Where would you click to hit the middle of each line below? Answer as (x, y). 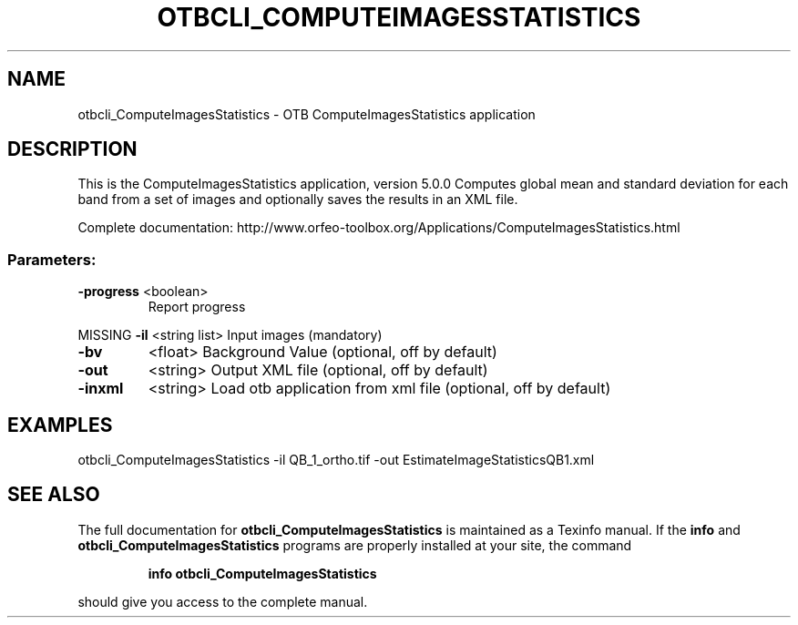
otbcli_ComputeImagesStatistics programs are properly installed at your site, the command (355, 545)
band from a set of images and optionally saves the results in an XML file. (298, 200)
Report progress (197, 307)
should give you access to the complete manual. (223, 601)
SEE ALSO (54, 495)
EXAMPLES (60, 425)
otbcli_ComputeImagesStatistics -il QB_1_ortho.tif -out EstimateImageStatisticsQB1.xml (336, 460)
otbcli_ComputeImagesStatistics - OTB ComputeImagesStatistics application (307, 114)
